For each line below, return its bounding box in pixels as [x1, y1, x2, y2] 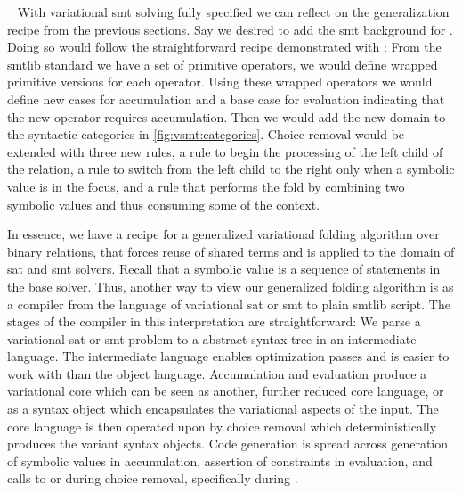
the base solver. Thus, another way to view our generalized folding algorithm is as [7, 276, 454, 295]
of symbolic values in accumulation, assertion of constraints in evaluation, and [7, 451, 433, 470]
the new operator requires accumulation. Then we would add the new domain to [7, 107, 446, 126]
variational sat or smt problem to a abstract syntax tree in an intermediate [7, 329, 417, 348]
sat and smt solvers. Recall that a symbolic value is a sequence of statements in [7, 259, 441, 278]
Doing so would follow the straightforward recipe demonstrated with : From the [7, 37, 442, 56]
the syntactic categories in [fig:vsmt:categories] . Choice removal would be [7, 125, 405, 144]
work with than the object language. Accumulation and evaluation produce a [7, 364, 427, 382]
